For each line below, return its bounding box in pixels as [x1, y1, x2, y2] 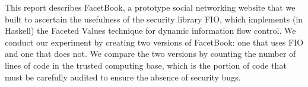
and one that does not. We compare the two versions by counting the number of [5, 47, 296, 60]
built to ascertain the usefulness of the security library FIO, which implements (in [5, 12, 303, 25]
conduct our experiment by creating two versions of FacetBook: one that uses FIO [5, 36, 304, 48]
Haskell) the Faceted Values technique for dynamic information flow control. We [5, 24, 296, 37]
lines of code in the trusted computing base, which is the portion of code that [5, 59, 287, 71]
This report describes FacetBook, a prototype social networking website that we [5, 1, 296, 13]
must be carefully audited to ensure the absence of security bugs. [5, 70, 241, 83]
